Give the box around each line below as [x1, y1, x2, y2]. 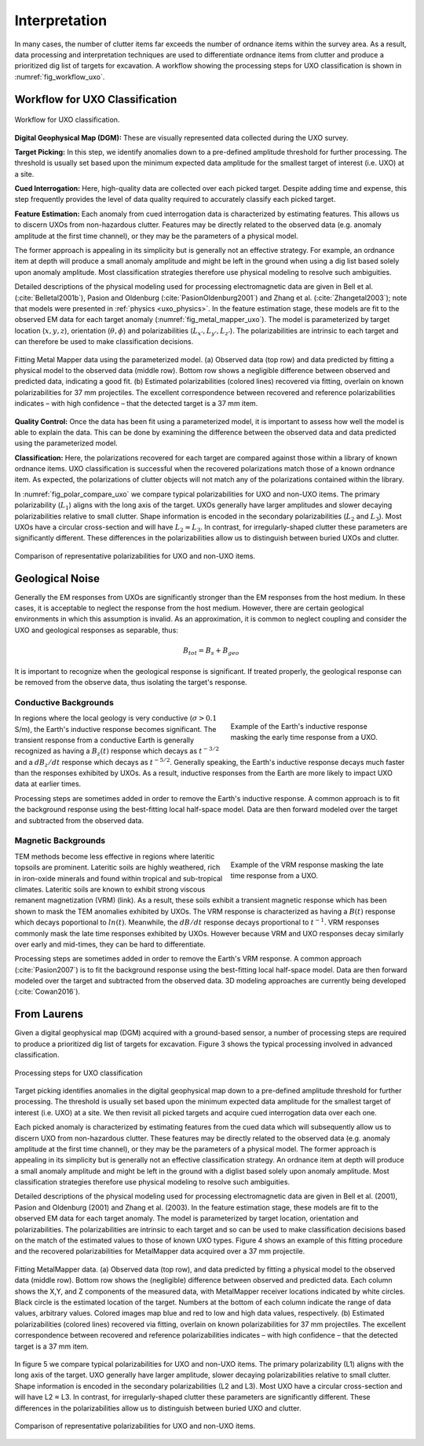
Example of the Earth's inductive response [230, 721, 368, 730]
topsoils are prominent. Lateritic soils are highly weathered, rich [14, 862, 221, 872]
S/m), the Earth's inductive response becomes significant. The [14, 724, 217, 734]
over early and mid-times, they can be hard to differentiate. [14, 939, 206, 949]
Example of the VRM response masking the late [230, 860, 384, 869]
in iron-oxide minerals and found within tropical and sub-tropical [14, 873, 223, 883]
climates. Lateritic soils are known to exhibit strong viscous [14, 884, 206, 894]
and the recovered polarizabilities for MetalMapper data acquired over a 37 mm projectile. [14, 1246, 305, 1256]
